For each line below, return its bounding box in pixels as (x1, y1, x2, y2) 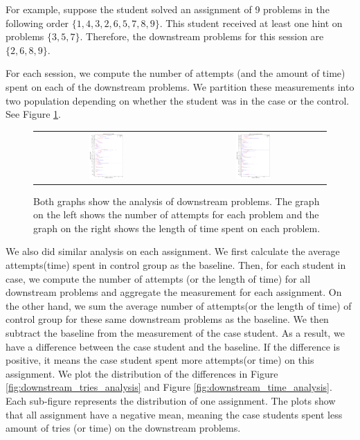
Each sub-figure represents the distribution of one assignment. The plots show (6, 393, 336, 407)
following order (6, 15, 69, 30)
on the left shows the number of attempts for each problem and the (33, 207, 319, 222)
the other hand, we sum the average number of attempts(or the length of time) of (6, 298, 352, 313)
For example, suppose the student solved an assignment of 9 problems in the (6, 2, 330, 16)
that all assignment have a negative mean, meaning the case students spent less (6, 407, 343, 421)
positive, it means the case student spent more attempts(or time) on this (6, 353, 314, 367)
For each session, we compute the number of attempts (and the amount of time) (6, 66, 345, 80)
